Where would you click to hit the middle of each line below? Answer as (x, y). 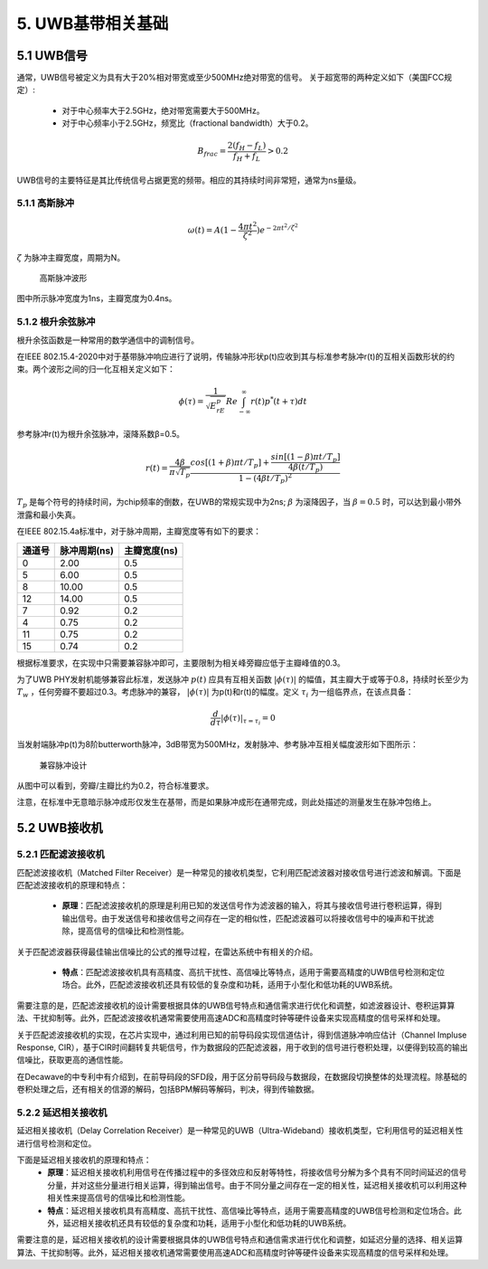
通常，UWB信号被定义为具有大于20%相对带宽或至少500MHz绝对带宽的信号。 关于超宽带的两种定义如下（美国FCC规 (234, 78)
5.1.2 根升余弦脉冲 (56, 322)
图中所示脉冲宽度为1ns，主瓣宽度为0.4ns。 (97, 298)
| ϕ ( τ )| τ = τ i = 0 (248, 720)
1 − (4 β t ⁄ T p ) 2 (265, 478)
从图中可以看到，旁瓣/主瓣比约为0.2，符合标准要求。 (115, 786)
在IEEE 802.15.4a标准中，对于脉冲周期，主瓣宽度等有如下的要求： (139, 531)
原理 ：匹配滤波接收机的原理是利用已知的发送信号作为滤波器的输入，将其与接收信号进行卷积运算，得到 (252, 905)
